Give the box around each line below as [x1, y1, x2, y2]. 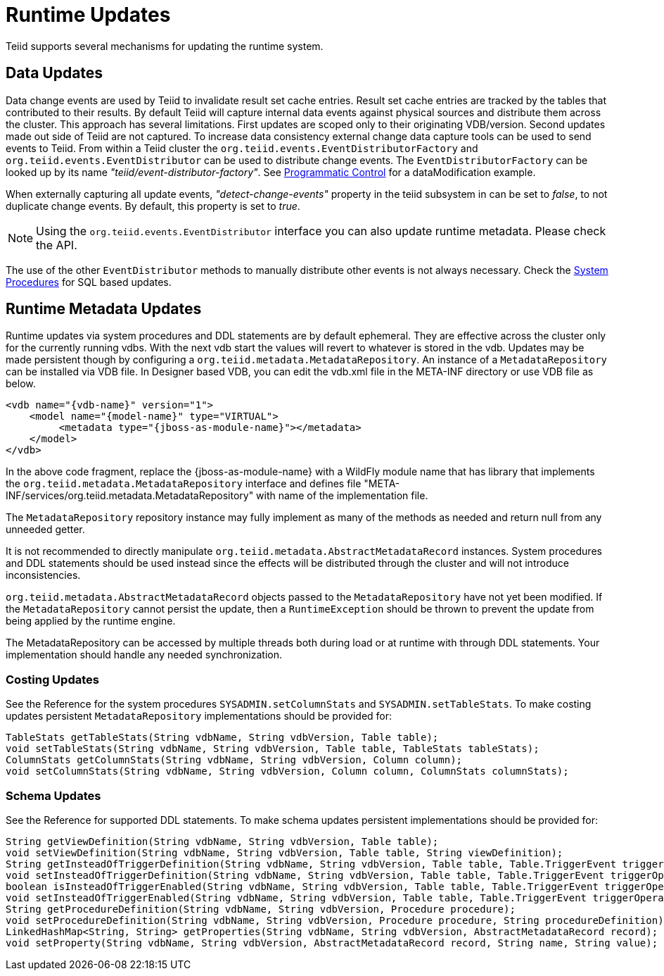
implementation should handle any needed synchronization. [6, 649, 283, 661]
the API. [36, 237, 77, 252]
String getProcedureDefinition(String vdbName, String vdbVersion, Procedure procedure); [6, 903, 516, 915]
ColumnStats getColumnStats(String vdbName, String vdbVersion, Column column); [6, 754, 463, 766]
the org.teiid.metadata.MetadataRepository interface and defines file [6, 477, 362, 490]
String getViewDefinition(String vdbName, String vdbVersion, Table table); [6, 835, 439, 847]
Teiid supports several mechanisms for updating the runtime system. [6, 39, 324, 52]
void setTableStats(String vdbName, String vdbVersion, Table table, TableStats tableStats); [6, 743, 539, 755]
